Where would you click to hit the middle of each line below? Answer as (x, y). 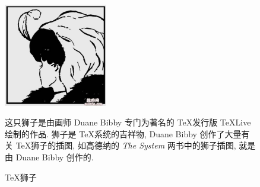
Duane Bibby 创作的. (55, 157)
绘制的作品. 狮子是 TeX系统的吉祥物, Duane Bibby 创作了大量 (123, 133)
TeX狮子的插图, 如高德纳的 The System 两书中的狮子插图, (126, 145)
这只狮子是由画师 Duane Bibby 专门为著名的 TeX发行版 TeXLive (128, 122)
